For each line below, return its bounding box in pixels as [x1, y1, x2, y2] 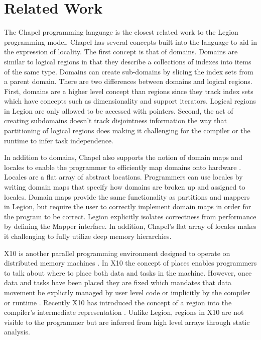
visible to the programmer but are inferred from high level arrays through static [4, 316, 250, 327]
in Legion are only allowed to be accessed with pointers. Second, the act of [4, 105, 233, 116]
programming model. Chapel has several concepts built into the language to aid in [4, 36, 257, 47]
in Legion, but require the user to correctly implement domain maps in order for [4, 201, 251, 212]
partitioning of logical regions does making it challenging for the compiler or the [4, 125, 250, 136]
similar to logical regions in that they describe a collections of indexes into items [4, 56, 251, 66]
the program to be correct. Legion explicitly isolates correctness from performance [4, 211, 256, 221]
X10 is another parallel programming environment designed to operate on [4, 247, 230, 258]
